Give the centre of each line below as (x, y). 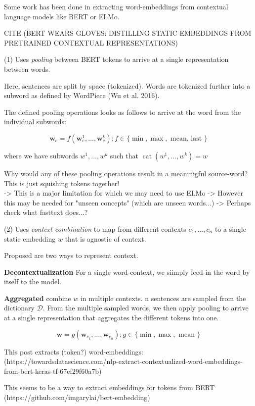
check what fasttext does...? (46, 212)
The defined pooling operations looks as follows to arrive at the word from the (123, 112)
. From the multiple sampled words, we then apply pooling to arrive (146, 308)
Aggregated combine (38, 298)
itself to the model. (33, 281)
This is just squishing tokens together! (62, 183)
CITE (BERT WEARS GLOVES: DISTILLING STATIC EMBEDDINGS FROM (128, 33)
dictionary (19, 308)
